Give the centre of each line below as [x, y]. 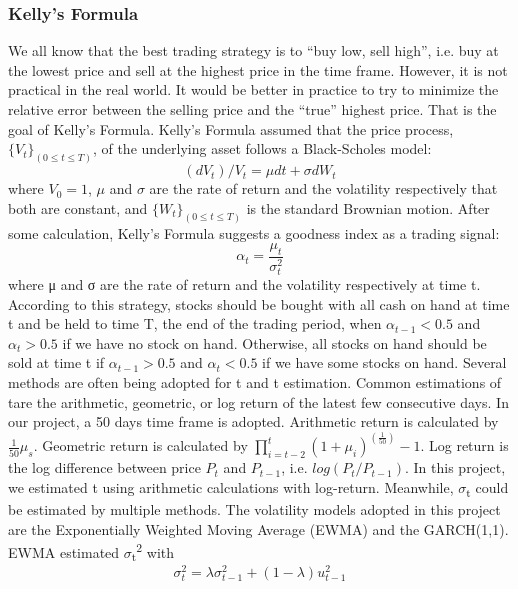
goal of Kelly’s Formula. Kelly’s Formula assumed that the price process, [231, 128]
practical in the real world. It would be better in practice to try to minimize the [253, 89]
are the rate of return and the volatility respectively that [323, 188]
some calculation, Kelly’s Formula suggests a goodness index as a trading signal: [254, 232]
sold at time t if [56, 362]
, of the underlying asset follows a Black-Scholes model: [262, 148]
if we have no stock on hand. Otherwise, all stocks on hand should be [274, 342]
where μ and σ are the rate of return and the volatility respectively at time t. [244, 284]
